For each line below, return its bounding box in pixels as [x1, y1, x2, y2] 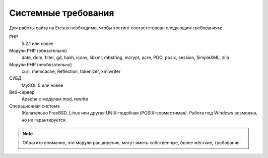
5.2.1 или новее [21, 41, 54, 47]
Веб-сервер [9, 89, 35, 95]
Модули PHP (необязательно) [9, 61, 72, 67]
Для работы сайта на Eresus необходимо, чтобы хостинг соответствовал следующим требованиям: [9, 25, 223, 31]
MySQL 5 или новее [21, 82, 64, 88]
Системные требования [9, 7, 114, 18]
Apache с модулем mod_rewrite [21, 96, 89, 102]
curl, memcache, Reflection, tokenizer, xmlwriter [21, 68, 121, 74]
